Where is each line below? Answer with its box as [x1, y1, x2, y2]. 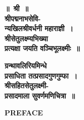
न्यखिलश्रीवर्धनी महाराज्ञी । [5, 23, 73, 34]
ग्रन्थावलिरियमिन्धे [5, 60, 47, 70]
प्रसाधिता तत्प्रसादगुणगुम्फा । [5, 70, 77, 81]
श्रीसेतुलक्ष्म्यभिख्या [5, 33, 48, 43]
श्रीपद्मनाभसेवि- [5, 13, 41, 23]
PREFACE [5, 107, 43, 118]
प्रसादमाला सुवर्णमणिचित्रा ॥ [5, 90, 75, 101]
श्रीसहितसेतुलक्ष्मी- [5, 80, 49, 91]
